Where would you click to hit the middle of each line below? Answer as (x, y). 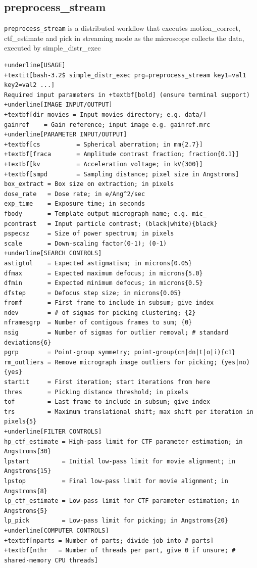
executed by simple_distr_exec (53, 48)
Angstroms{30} (28, 452)
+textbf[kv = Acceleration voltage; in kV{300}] (104, 164)
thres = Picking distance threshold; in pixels (96, 392)
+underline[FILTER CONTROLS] (53, 432)
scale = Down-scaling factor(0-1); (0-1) (86, 243)
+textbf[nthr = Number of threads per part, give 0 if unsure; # (120, 551)
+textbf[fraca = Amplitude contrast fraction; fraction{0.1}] (122, 154)
